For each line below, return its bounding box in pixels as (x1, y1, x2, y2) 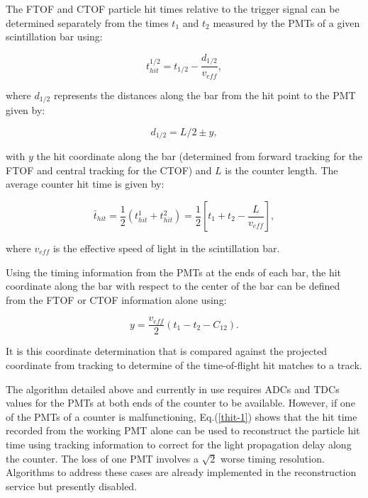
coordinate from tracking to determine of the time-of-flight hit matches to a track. (6, 358, 362, 373)
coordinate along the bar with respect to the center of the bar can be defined (6, 278, 340, 293)
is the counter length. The (225, 162, 338, 177)
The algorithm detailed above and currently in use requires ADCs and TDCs (6, 381, 340, 396)
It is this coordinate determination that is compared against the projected (6, 344, 328, 358)
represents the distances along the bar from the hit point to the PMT (53, 87, 356, 102)
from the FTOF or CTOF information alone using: (6, 292, 227, 307)
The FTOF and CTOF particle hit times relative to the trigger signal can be (6, 1, 340, 16)
